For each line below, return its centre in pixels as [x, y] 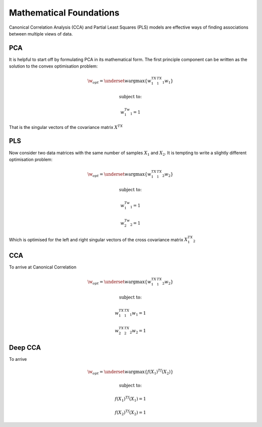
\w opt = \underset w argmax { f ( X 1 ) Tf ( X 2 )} [131, 372]
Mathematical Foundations [64, 13]
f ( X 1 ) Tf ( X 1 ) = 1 [131, 399]
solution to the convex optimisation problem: [53, 66]
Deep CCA [25, 348]
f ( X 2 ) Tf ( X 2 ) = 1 [131, 413]
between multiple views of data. [41, 34]
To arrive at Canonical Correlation [43, 267]
